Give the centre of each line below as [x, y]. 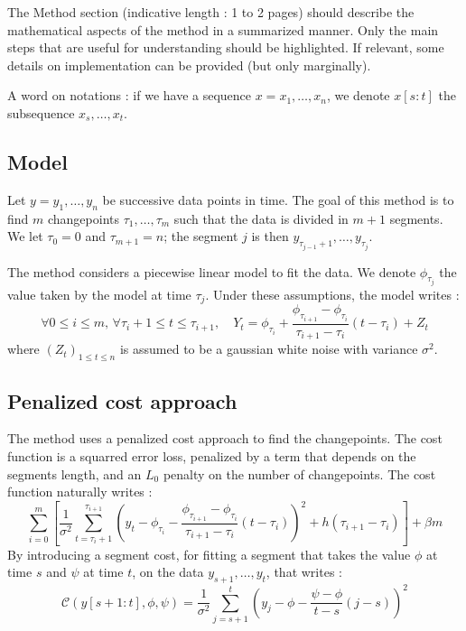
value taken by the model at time [99, 295]
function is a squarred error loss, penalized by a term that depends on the [212, 456]
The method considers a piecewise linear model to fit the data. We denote [212, 271]
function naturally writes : [80, 492]
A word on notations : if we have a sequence [130, 95]
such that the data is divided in [261, 218]
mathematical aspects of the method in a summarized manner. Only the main [223, 29]
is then [270, 236]
